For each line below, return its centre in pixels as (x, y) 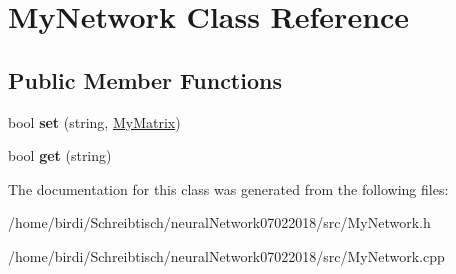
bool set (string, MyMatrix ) (94, 121)
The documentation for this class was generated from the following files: (228, 188)
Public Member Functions (145, 79)
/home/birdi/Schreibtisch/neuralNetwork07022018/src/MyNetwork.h (219, 222)
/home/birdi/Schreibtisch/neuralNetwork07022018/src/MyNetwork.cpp (226, 255)
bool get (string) (60, 155)
